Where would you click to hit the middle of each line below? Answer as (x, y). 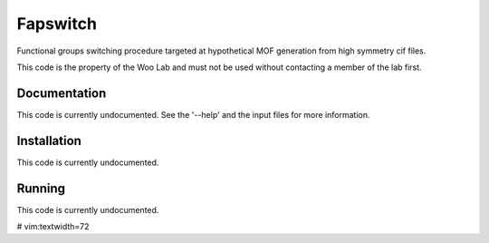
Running (41, 188)
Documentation (62, 93)
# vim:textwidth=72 (53, 227)
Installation (49, 141)
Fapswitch (57, 24)
